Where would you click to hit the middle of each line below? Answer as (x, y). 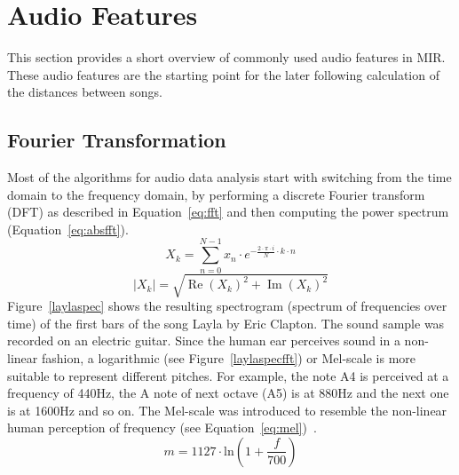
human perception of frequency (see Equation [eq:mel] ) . (162, 427)
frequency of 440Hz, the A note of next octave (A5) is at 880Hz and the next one (228, 393)
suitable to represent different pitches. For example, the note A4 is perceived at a (228, 375)
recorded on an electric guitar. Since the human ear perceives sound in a (204, 340)
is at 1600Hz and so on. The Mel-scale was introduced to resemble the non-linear (227, 410)
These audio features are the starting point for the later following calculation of (223, 74)
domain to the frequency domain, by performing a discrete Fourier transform (216, 194)
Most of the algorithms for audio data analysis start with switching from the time (229, 177)
